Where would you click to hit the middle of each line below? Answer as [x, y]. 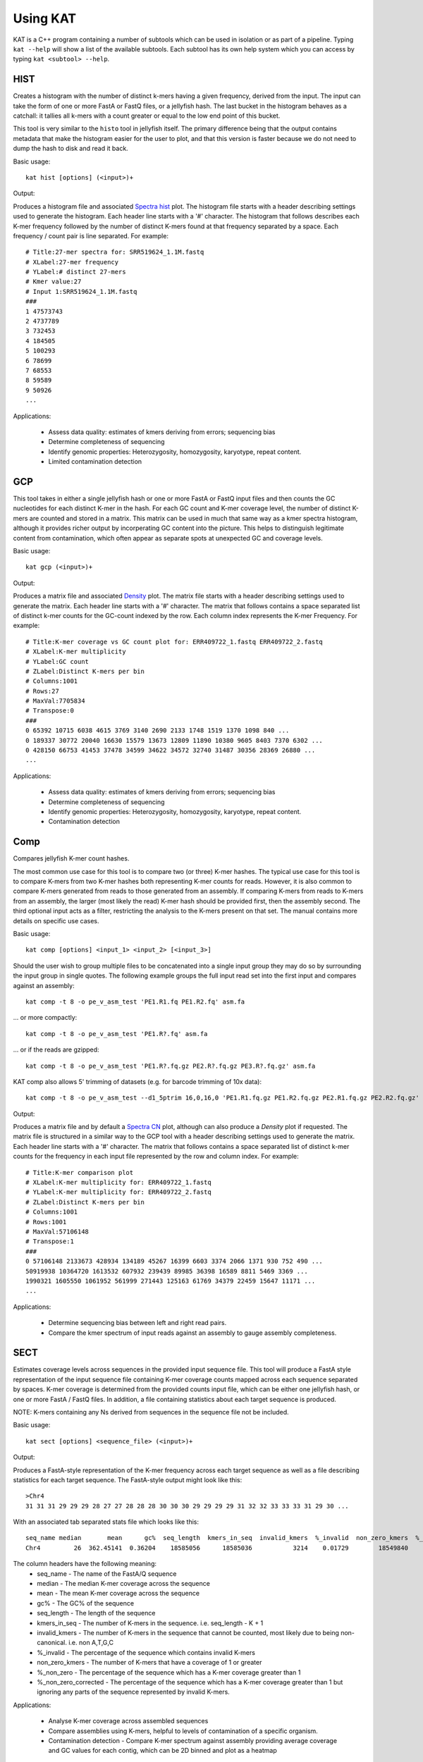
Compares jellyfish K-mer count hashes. [71, 858]
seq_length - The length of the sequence [96, 1613]
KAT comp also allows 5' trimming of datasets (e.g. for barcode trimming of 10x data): [137, 1081]
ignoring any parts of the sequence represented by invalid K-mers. [134, 1692]
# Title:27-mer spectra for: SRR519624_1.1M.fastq [115, 252]
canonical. [52, 1643]
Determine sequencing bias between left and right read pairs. [137, 1323]
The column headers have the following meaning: [85, 1564]
